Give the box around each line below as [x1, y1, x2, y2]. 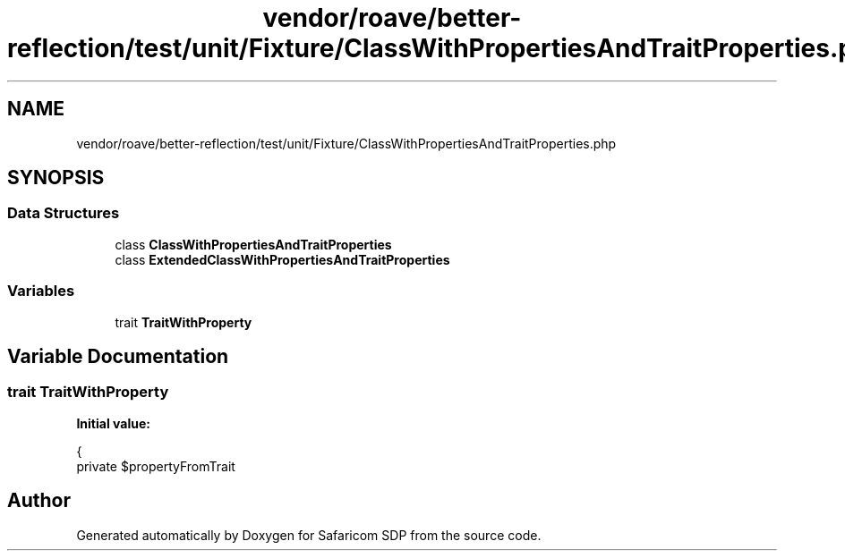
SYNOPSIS [7, 166, 105, 190]
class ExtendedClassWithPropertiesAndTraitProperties [115, 251, 450, 267]
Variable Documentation [7, 344, 229, 368]
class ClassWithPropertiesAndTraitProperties [115, 236, 392, 252]
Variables [7, 282, 75, 300]
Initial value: [76, 415, 150, 431]
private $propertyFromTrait [76, 458, 235, 474]
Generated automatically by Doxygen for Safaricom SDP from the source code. [76, 527, 542, 543]
